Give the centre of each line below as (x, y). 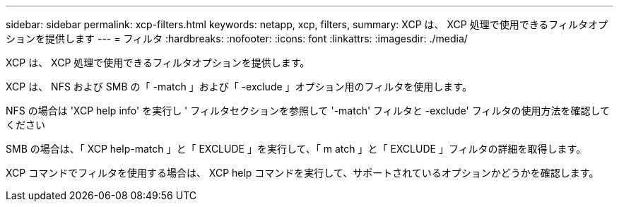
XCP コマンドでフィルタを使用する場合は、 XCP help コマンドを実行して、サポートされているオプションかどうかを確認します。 (302, 173)
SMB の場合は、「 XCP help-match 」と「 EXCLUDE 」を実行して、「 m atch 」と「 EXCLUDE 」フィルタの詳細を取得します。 (296, 149)
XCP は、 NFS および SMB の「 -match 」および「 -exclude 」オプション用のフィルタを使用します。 (239, 87)
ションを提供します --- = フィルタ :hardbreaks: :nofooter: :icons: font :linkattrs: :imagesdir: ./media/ (237, 39)
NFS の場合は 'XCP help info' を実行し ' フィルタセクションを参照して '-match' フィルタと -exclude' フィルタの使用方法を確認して (308, 111)
